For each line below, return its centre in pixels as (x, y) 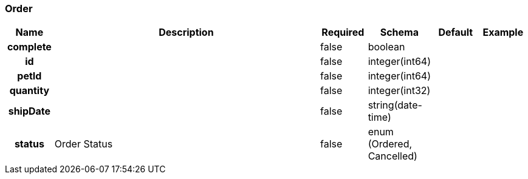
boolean (386, 47)
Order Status (84, 144)
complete (29, 47)
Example (503, 32)
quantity (29, 91)
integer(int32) (399, 91)
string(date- (395, 105)
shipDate (29, 111)
